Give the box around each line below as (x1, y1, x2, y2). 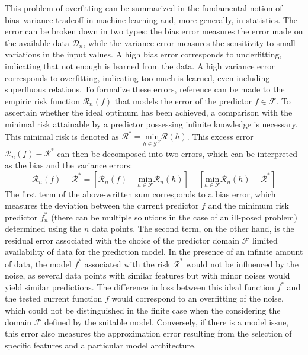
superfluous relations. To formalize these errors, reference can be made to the (5, 83, 285, 95)
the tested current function (5, 292, 102, 305)
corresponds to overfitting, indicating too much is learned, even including (5, 71, 270, 84)
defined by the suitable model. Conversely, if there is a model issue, (44, 315, 289, 328)
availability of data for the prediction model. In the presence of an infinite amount (5, 245, 303, 258)
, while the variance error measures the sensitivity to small (83, 36, 296, 49)
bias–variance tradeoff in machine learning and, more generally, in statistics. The (5, 13, 298, 25)
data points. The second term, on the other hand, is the (91, 222, 294, 235)
